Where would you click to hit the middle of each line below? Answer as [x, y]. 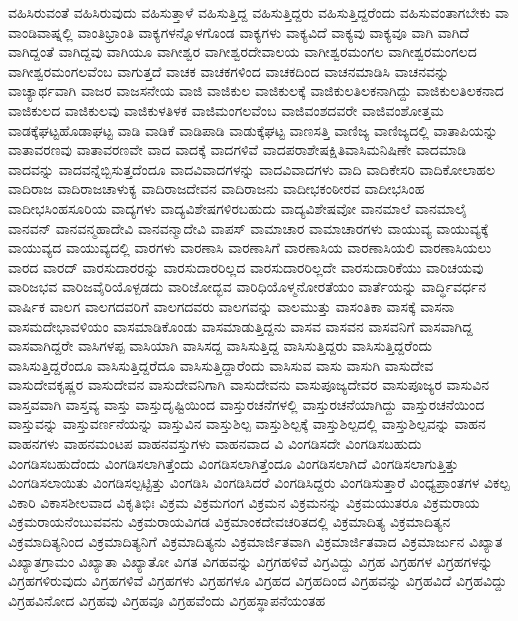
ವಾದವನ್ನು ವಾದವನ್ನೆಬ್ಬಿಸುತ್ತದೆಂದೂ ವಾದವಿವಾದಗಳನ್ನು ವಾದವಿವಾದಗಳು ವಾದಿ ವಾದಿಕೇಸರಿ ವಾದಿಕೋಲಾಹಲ [252, 168]
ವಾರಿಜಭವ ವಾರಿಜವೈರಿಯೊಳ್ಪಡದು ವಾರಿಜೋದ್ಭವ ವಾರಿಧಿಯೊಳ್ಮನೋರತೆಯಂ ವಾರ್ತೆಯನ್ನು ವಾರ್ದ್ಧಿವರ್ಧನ [247, 286]
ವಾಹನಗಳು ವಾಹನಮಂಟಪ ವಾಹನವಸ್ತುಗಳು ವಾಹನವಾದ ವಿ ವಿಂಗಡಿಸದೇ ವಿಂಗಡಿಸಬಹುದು [215, 443]
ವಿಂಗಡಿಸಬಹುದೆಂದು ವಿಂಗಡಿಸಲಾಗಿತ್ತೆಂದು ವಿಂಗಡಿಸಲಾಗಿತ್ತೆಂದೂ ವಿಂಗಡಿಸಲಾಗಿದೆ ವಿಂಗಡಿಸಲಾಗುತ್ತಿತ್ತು [233, 462]
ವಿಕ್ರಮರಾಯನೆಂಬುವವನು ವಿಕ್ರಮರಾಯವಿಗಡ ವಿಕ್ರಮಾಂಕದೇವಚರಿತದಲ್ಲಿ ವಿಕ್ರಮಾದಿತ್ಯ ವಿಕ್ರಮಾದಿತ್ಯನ [229, 521]
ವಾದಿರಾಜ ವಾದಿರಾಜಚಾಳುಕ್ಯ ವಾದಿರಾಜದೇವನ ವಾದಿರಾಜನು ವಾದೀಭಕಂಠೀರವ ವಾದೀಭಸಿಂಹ [216, 188]
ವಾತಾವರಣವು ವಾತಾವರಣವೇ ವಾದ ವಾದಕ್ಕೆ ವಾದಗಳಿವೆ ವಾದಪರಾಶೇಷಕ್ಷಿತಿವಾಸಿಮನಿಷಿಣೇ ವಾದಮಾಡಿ [237, 149]
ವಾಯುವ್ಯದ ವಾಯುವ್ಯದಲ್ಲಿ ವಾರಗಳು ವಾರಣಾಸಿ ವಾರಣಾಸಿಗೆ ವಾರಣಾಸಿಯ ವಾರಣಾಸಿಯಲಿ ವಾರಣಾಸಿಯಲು [250, 247]
